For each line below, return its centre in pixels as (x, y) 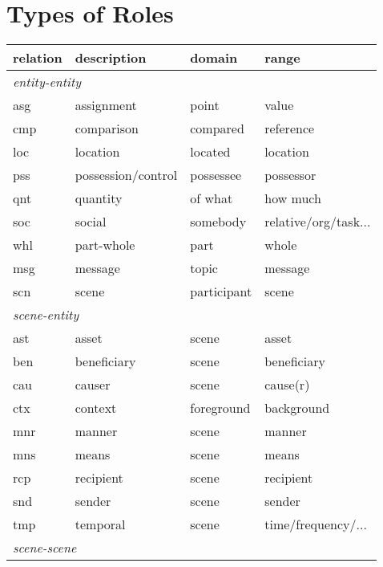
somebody (218, 222)
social (91, 222)
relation (38, 58)
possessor (290, 175)
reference (290, 128)
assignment (106, 105)
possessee (216, 175)
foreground (220, 408)
